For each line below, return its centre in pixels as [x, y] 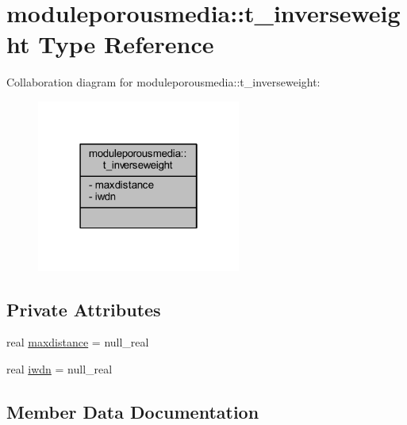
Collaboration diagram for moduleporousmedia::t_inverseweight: [163, 82]
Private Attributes [84, 309]
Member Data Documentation [133, 411]
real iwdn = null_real [60, 368]
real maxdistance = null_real [78, 342]
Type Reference [126, 44]
